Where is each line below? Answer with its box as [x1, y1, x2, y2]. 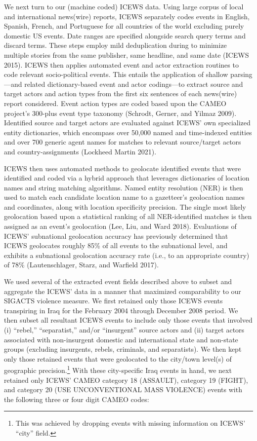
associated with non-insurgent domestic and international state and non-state [4, 334, 238, 344]
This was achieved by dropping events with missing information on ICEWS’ [15, 418, 246, 428]
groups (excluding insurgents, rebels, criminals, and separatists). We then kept [4, 344, 242, 354]
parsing [230, 69, 253, 79]
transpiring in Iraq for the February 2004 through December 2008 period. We [4, 305, 238, 315]
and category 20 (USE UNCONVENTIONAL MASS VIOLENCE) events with [4, 384, 242, 395]
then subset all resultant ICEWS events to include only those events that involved [4, 315, 253, 325]
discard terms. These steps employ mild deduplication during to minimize [4, 40, 227, 50]
